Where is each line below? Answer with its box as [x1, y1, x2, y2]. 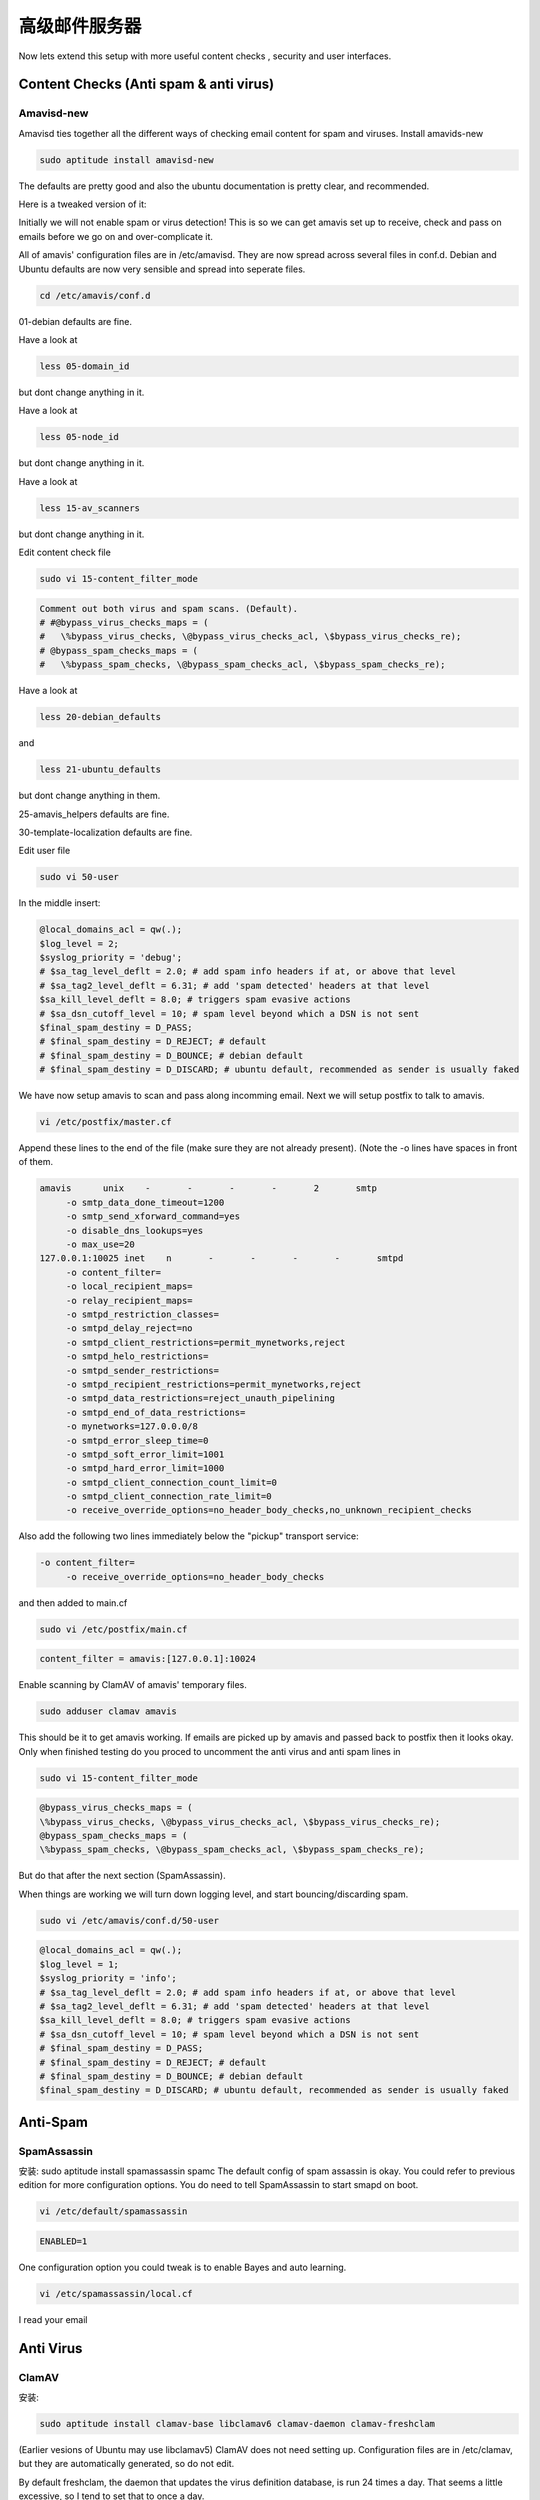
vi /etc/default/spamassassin [39, 2206, 188, 2217]
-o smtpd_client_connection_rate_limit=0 [65, 1491, 272, 1502]
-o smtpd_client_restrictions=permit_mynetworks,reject [65, 1336, 346, 1348]
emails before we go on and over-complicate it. [18, 230, 214, 242]
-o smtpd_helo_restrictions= [65, 1351, 209, 1362]
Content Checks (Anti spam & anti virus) [18, 76, 275, 93]
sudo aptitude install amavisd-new [39, 154, 214, 165]
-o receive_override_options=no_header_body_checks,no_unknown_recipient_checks [65, 1505, 472, 1516]
